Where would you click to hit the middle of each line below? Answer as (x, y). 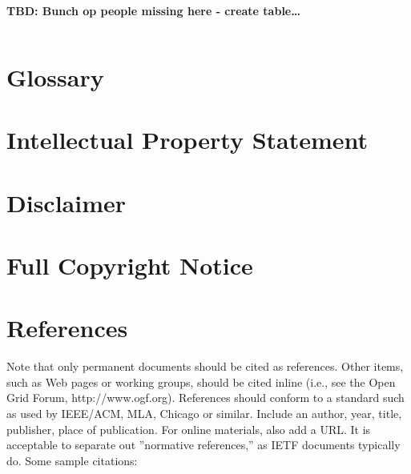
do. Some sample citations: (72, 460)
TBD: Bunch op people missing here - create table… (153, 10)
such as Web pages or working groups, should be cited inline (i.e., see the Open (201, 382)
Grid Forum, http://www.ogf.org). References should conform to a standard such (205, 398)
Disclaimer (66, 202)
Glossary (55, 76)
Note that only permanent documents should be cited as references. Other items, (205, 366)
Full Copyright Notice (130, 265)
